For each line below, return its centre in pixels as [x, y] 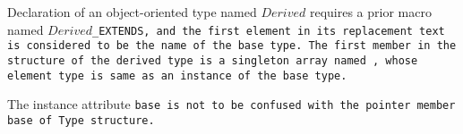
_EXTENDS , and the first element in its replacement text [269, 31]
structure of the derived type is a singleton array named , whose [213, 60]
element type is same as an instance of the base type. [177, 75]
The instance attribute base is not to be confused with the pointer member [231, 104]
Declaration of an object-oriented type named [132, 12]
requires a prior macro [370, 12]
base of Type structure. [81, 120]
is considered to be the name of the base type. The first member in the [232, 46]
